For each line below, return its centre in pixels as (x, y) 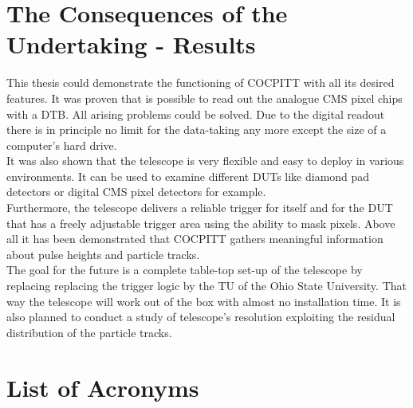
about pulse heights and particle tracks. (103, 254)
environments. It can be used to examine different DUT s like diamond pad (188, 176)
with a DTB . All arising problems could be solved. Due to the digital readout (196, 114)
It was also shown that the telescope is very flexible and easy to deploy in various (205, 161)
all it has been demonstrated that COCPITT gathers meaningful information (195, 239)
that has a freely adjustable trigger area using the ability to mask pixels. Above (201, 223)
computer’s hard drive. (62, 145)
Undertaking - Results (131, 44)
